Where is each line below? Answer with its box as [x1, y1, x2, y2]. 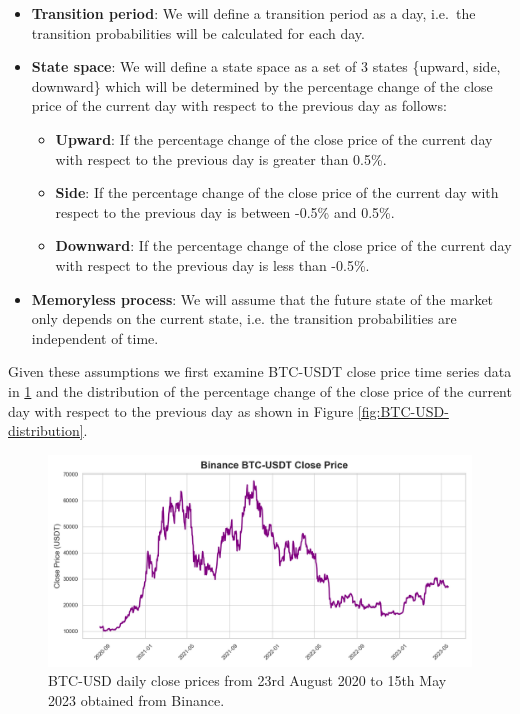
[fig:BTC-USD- [357, 400, 449, 421]
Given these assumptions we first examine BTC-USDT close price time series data [8, 361, 512, 382]
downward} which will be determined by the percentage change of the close [31, 75, 493, 96]
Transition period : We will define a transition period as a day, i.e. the [31, 3, 476, 23]
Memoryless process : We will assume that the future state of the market [31, 288, 494, 309]
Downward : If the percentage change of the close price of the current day [55, 235, 512, 256]
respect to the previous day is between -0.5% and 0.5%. [55, 201, 395, 222]
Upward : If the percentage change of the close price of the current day [55, 128, 493, 149]
